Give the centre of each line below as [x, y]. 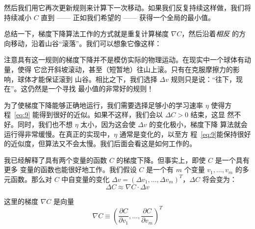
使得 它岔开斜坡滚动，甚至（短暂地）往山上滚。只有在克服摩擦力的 [125, 69]
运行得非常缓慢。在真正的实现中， [59, 134]
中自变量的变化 [86, 179]
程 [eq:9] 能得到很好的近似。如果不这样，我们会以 [83, 114]
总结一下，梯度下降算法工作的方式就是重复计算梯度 [86, 34]
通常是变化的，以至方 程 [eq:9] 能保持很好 [185, 134]
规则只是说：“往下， [204, 79]
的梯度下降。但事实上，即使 [161, 160]
